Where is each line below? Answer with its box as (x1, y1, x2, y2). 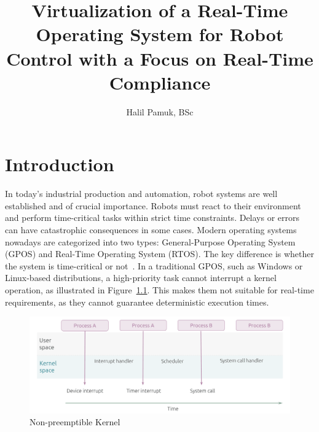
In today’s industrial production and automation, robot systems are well (5, 187, 278, 200)
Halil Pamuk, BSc (126, 105, 194, 118)
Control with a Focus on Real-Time (6, 45, 313, 71)
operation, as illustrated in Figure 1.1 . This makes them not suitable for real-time (5, 283, 314, 296)
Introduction (5, 152, 114, 177)
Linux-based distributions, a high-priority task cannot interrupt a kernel (5, 271, 277, 284)
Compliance (109, 69, 211, 94)
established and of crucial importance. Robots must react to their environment (5, 199, 301, 212)
